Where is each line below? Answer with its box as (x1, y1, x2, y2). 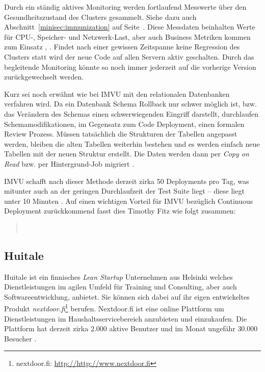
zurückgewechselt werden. (4, 71, 84, 82)
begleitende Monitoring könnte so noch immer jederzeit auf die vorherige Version (4, 61, 256, 72)
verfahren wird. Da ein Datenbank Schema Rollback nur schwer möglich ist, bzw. (4, 98, 257, 109)
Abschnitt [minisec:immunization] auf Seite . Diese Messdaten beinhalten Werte (4, 21, 255, 32)
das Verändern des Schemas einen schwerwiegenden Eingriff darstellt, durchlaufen (4, 108, 258, 119)
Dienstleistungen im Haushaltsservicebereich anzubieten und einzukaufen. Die (4, 313, 247, 324)
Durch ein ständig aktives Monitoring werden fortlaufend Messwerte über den (4, 2, 247, 12)
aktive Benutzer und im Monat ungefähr (109, 323, 235, 334)
